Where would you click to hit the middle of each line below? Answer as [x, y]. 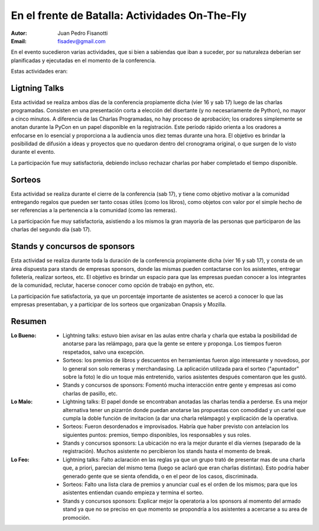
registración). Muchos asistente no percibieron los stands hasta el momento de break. [167, 451]
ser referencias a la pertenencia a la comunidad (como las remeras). [94, 211]
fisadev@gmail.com [82, 41]
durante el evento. [33, 152]
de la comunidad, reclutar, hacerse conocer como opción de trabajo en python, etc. [113, 285]
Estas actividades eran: [39, 72]
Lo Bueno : [24, 335]
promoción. [77, 517]
